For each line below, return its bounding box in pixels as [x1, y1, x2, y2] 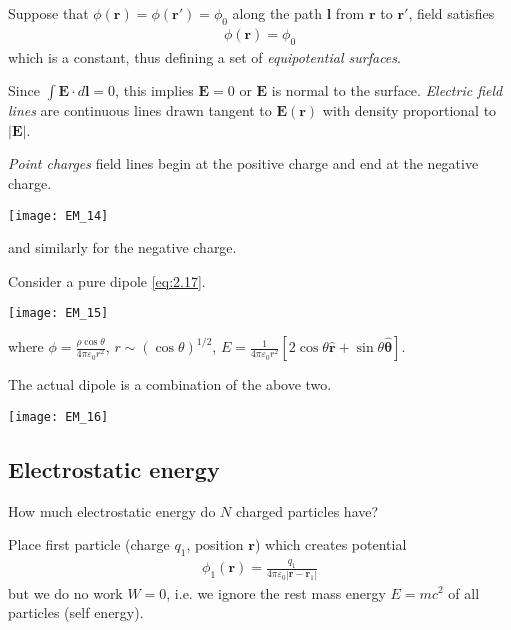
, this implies [115, 80, 194, 101]
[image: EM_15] [8, 306, 109, 321]
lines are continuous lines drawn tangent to [8, 100, 272, 121]
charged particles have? [235, 500, 379, 521]
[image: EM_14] [8, 208, 109, 223]
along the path [232, 3, 323, 23]
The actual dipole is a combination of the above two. [8, 374, 332, 395]
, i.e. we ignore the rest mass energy [166, 582, 386, 603]
